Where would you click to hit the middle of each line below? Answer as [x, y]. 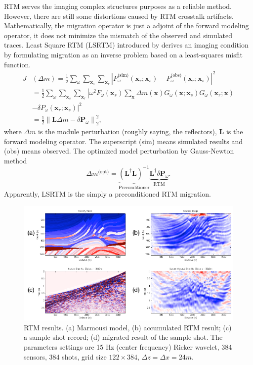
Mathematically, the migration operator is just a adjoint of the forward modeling [126, 26]
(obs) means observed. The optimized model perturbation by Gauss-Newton [119, 151]
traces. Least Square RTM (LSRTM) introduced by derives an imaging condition [126, 45]
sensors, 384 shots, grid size [65, 356]
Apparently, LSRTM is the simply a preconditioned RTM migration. [107, 194]
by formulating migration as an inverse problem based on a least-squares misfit [123, 54]
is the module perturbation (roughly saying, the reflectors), [127, 131]
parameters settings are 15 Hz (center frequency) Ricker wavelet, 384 [128, 347]
